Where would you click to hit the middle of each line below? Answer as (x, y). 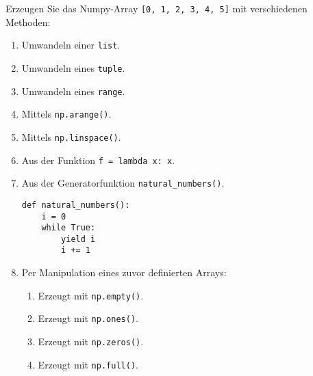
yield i (78, 239)
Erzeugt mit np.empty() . (91, 295)
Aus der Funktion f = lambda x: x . (98, 160)
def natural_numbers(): (76, 205)
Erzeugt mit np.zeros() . (91, 341)
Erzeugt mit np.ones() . (88, 318)
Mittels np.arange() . (66, 114)
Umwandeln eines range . (73, 91)
